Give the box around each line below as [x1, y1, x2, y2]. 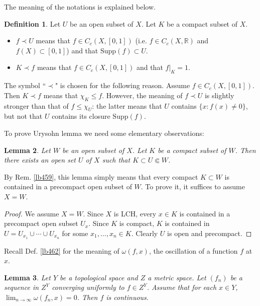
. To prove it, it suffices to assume [141, 181, 245, 192]
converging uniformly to [52, 282, 124, 292]
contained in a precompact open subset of [4, 181, 132, 192]
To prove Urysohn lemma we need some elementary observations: [4, 127, 204, 138]
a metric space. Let [148, 272, 206, 282]
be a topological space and [60, 272, 138, 282]
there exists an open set [4, 155, 76, 165]
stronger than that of [4, 100, 69, 111]
